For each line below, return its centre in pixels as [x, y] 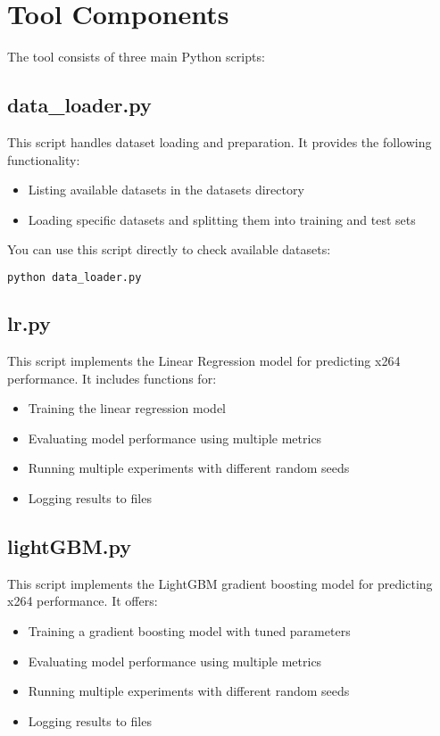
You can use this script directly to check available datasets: [169, 249]
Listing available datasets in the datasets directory [166, 190]
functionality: [44, 159]
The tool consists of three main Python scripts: [136, 57]
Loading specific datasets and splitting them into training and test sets [222, 219]
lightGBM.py [69, 546]
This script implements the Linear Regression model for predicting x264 [204, 360]
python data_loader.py [75, 277]
